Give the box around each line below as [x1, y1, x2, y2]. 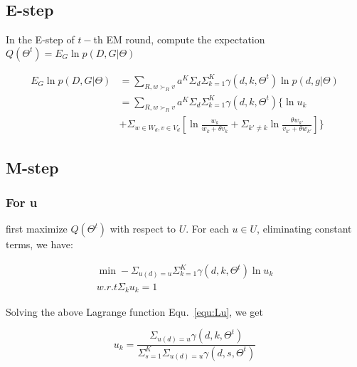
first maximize [6, 221, 68, 236]
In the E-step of [6, 32, 75, 47]
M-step [6, 156, 59, 178]
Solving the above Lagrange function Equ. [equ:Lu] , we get [6, 304, 263, 319]
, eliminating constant [257, 221, 352, 236]
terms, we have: [6, 237, 73, 252]
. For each [186, 221, 229, 236]
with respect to [110, 221, 176, 236]
